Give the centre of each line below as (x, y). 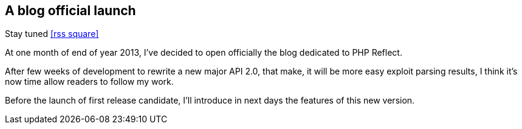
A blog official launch (70, 11)
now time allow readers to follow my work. (89, 82)
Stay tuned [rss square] (52, 34)
